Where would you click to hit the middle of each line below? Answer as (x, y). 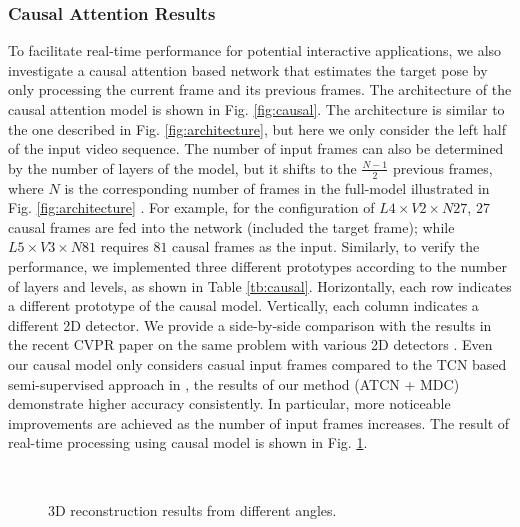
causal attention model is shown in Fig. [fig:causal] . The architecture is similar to (256, 109)
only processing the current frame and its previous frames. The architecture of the (260, 89)
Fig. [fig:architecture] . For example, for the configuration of (191, 207)
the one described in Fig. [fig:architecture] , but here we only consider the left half (257, 128)
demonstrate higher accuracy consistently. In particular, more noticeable (229, 403)
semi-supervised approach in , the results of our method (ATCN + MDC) (234, 383)
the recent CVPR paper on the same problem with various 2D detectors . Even (250, 344)
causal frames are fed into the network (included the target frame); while (231, 226)
